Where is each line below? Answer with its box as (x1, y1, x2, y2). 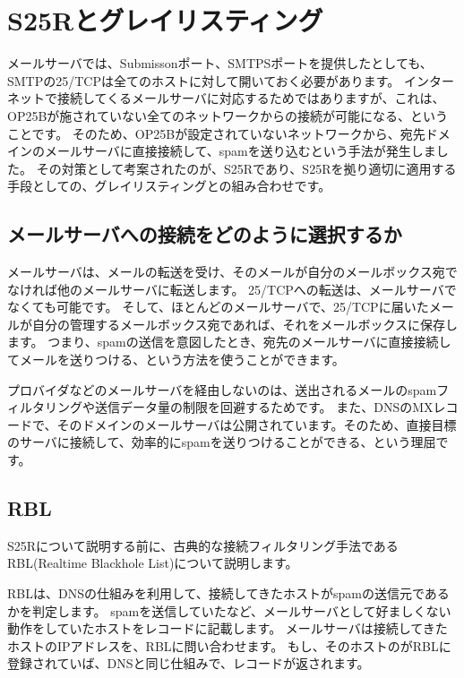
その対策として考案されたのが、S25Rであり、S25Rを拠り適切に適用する (36, 159, 457, 177)
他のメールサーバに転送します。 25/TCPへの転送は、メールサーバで (56, 279, 457, 298)
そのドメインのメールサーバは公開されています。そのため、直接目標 (56, 415, 457, 433)
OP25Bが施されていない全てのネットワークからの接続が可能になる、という (7, 106, 448, 124)
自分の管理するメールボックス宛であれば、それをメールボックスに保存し (31, 314, 459, 333)
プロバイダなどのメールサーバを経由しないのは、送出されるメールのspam (7, 380, 437, 399)
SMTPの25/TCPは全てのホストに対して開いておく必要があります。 (7, 71, 400, 90)
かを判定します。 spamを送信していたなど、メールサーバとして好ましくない (7, 601, 451, 620)
